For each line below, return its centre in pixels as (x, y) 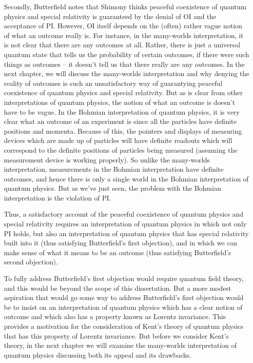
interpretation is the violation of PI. (58, 197)
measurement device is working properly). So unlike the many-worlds (107, 159)
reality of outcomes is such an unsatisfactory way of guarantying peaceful (113, 83)
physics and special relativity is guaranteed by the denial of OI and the (110, 16)
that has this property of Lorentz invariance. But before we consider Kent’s (117, 335)
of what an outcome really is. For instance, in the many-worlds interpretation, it (124, 35)
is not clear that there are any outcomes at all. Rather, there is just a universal (122, 45)
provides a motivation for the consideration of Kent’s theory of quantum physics (124, 326)
